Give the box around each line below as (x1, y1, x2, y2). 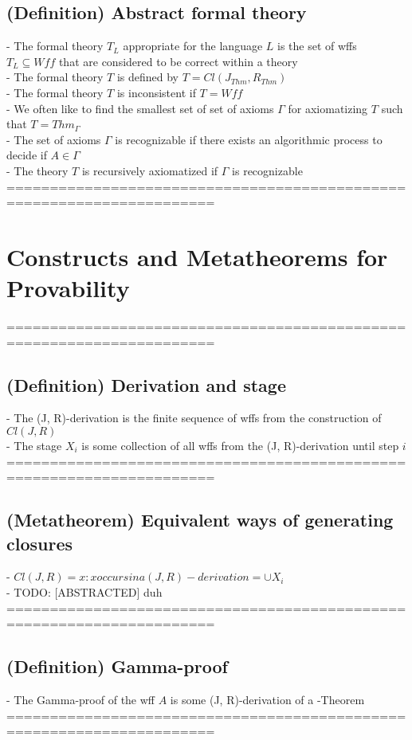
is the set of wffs (277, 37, 357, 54)
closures (6, 531, 73, 555)
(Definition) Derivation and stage (6, 372, 286, 397)
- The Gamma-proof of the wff (6, 691, 155, 707)
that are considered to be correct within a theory (58, 53, 298, 69)
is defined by (116, 69, 179, 85)
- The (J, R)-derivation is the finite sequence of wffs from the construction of (6, 409, 382, 426)
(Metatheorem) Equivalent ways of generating (6, 507, 394, 532)
